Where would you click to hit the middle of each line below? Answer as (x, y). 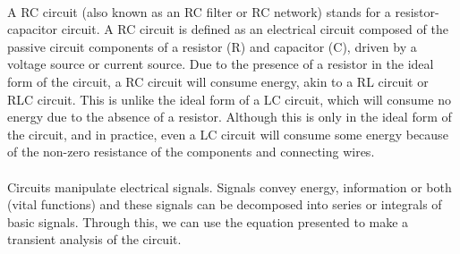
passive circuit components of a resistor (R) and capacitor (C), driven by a (212, 46)
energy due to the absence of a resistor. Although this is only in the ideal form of (230, 117)
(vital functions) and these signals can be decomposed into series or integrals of (225, 204)
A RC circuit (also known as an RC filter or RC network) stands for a (199, 11)
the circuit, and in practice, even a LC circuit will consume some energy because (228, 134)
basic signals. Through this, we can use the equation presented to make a (208, 221)
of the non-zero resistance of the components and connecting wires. (191, 152)
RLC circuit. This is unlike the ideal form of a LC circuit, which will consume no (229, 99)
